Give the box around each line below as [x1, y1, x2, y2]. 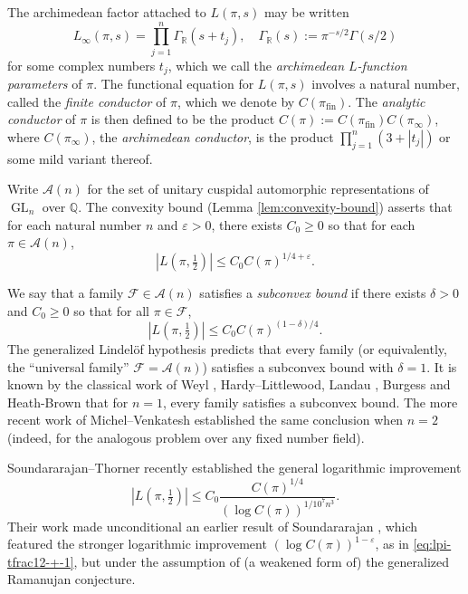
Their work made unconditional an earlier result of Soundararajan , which [7, 516, 418, 535]
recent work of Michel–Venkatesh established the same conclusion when [7, 410, 404, 429]
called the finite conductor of [7, 91, 167, 110]
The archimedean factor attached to [7, 3, 206, 21]
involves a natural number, [311, 74, 460, 93]
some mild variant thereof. [7, 148, 153, 168]
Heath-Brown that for [7, 392, 129, 411]
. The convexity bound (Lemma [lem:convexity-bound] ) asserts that [78, 196, 453, 216]
